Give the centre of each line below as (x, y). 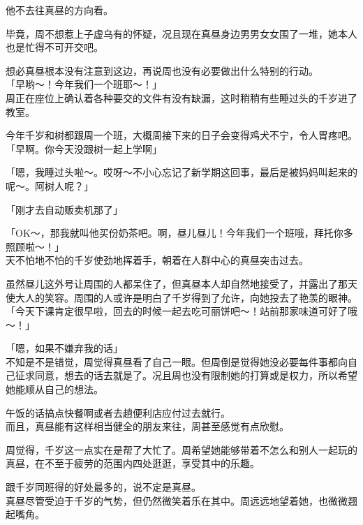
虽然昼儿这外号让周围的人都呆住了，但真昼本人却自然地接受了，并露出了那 (177, 283)
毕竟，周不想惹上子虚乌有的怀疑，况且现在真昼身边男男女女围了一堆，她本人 (181, 33)
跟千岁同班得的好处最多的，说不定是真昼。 (103, 487)
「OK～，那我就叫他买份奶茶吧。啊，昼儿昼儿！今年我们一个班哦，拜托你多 (179, 233)
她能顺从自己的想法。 (54, 389)
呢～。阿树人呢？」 (50, 185)
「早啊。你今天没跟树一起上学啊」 (84, 148)
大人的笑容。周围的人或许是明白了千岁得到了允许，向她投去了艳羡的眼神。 (186, 297)
